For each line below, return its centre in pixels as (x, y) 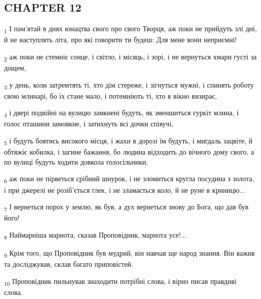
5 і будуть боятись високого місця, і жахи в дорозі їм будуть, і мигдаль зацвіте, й (128, 141)
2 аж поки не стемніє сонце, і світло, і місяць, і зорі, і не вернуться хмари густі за (130, 57)
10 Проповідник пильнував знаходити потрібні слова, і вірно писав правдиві (120, 281)
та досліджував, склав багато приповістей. (69, 264)
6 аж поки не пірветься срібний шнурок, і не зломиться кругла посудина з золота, (129, 179)
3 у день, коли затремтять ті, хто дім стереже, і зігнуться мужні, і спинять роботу (129, 85)
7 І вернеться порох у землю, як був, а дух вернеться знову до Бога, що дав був (126, 207)
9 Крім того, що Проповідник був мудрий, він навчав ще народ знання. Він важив (129, 253)
